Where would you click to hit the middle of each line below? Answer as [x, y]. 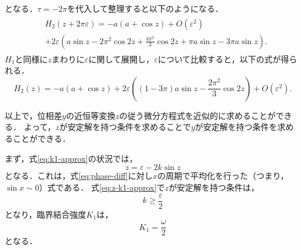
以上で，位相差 [34, 115]
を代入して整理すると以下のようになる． [145, 8]
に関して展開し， [121, 59]
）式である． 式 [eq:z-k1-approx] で [102, 187]
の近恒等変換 [91, 115]
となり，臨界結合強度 [46, 214]
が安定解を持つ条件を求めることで [125, 127]
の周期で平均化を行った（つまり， [223, 176]
